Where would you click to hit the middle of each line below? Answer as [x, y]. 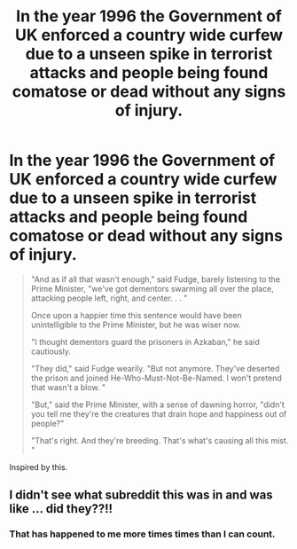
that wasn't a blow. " [68, 387]
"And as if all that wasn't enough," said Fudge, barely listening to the [156, 279]
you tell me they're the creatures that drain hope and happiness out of [159, 413]
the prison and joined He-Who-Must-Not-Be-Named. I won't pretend [156, 378]
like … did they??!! [61, 509]
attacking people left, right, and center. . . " [109, 298]
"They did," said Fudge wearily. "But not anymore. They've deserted [155, 368]
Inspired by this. [39, 467]
